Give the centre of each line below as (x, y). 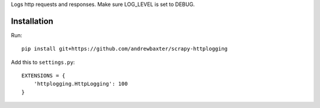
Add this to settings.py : (43, 62)
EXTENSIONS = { (44, 76)
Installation (32, 21)
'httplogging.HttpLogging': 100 (81, 84)
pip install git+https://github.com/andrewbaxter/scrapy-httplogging (125, 49)
